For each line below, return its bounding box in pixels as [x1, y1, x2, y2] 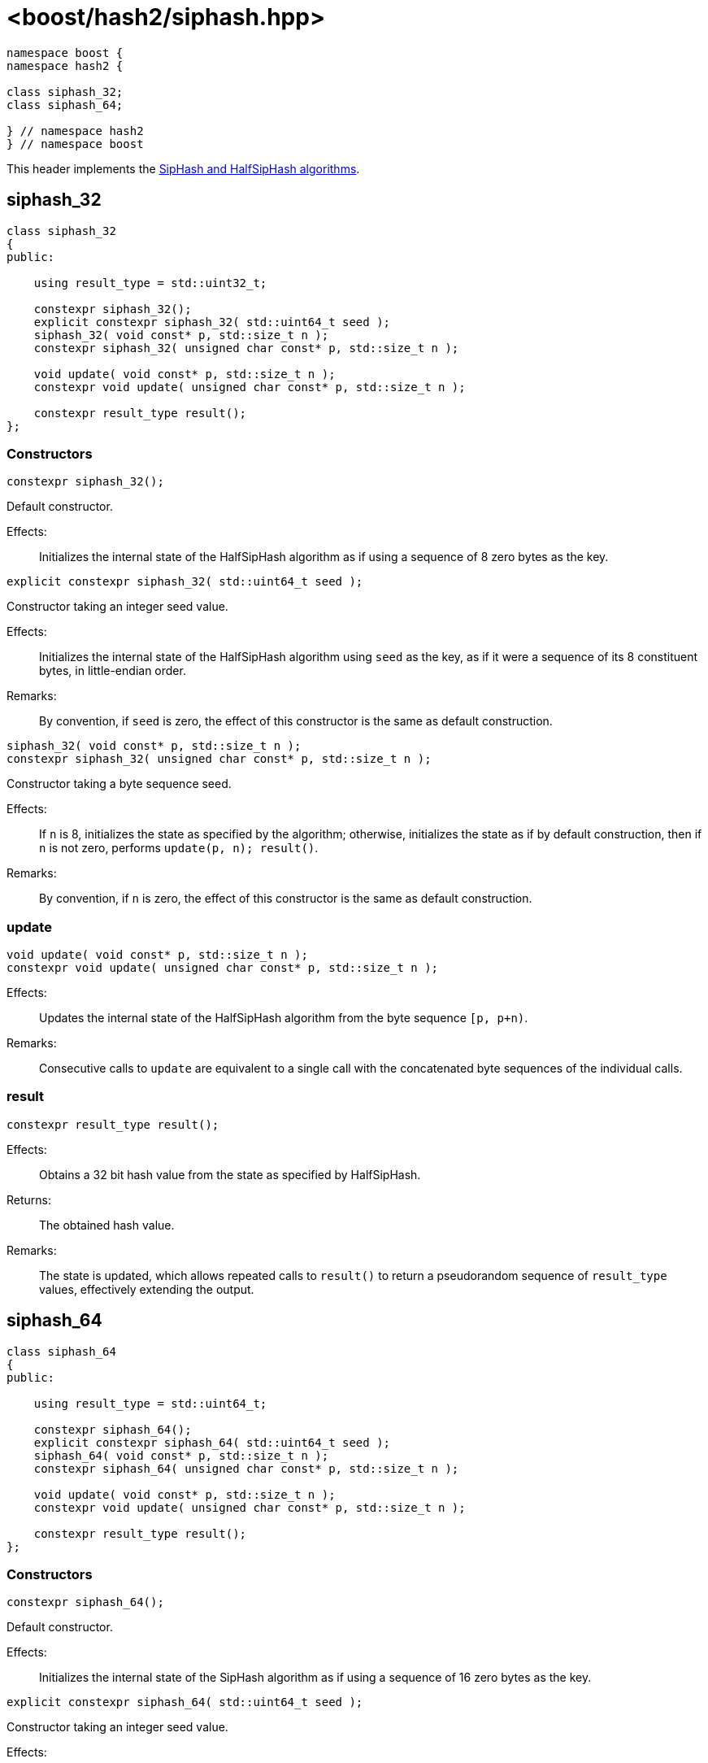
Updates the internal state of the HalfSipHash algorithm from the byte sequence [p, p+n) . [39, 1011, 528, 1025]
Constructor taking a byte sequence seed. [7, 777, 232, 791]
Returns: [7, 1192, 52, 1207]
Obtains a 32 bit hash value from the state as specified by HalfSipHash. [39, 1167, 421, 1182]
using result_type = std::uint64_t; [33, 1396, 267, 1410]
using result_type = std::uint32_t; [33, 276, 267, 289]
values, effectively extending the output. [39, 1282, 254, 1296]
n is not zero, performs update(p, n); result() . [39, 841, 319, 855]
